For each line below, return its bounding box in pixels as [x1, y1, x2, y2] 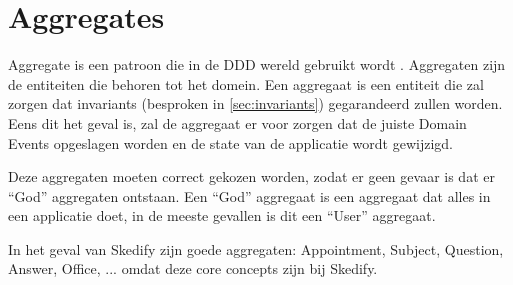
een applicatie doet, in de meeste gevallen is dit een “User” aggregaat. [8, 205, 436, 226]
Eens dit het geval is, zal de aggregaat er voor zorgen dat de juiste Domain [8, 112, 467, 133]
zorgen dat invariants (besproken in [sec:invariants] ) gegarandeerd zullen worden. [8, 93, 503, 114]
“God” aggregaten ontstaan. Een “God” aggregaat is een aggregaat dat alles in [8, 185, 491, 206]
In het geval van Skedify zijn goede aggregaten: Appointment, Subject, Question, [8, 238, 504, 259]
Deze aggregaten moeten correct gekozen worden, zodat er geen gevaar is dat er [8, 166, 495, 187]
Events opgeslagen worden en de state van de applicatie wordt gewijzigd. [8, 132, 453, 153]
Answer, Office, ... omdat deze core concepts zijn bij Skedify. [8, 258, 378, 279]
